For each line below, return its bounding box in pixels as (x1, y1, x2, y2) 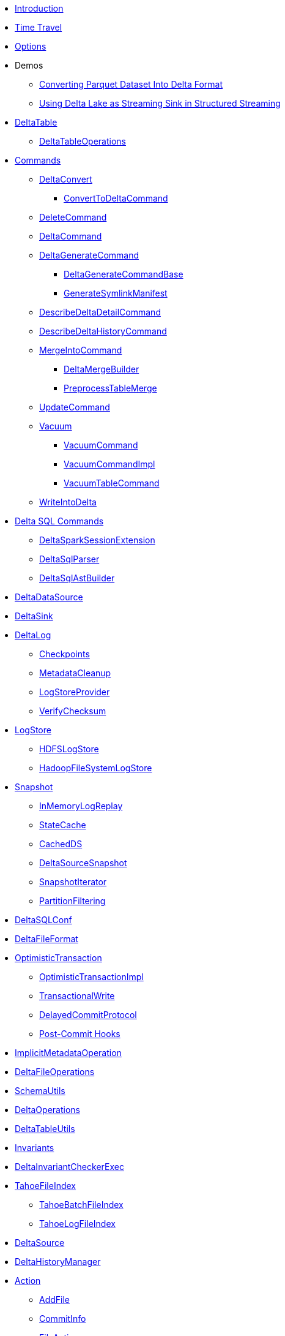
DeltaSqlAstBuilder (39, 573, 115, 583)
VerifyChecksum (39, 706, 106, 716)
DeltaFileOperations (15, 1066, 95, 1077)
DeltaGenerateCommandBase (64, 269, 183, 279)
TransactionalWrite (39, 991, 115, 1001)
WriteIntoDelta (39, 497, 97, 507)
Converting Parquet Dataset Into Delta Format (39, 79, 223, 89)
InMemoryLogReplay (39, 801, 123, 811)
